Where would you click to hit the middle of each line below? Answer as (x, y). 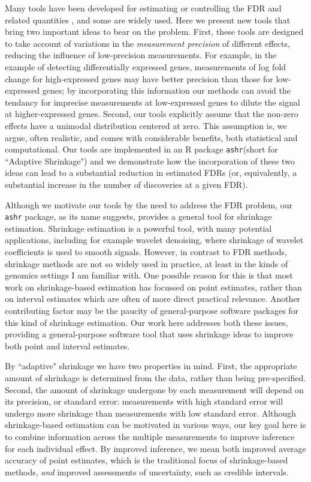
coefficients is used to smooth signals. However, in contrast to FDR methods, (146, 252)
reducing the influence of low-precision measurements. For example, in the (141, 55)
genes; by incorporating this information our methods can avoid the (166, 90)
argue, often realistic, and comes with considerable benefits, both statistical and (151, 137)
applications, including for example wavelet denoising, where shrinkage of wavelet (154, 240)
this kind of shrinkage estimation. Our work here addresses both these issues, (147, 322)
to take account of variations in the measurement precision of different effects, (147, 43)
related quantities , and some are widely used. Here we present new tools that (148, 20)
